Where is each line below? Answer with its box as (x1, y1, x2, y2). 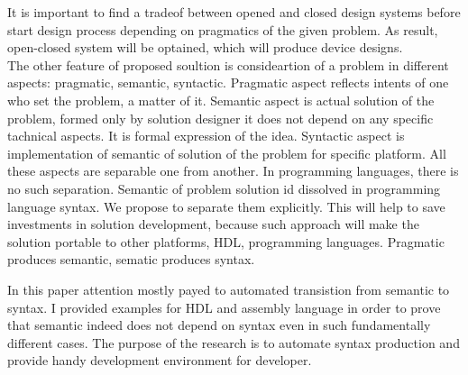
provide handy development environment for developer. (7, 351, 312, 370)
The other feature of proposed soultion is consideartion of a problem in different (7, 55, 449, 74)
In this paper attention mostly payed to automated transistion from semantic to (7, 279, 450, 298)
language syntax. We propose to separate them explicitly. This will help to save (7, 197, 445, 215)
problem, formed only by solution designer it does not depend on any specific (7, 108, 434, 127)
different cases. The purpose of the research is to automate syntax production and (7, 333, 460, 352)
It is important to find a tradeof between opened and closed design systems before (7, 3, 461, 21)
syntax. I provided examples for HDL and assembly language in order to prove (7, 297, 441, 316)
